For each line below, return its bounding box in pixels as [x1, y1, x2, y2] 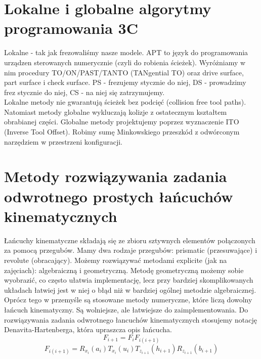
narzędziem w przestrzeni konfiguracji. [4, 136, 122, 147]
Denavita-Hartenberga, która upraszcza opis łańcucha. [4, 324, 172, 335]
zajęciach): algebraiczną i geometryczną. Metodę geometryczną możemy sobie [4, 264, 244, 275]
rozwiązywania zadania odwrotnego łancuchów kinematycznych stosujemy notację [4, 314, 257, 325]
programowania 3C [4, 18, 138, 38]
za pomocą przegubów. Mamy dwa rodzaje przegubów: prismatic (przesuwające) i [4, 245, 257, 255]
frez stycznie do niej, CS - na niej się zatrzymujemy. [4, 86, 165, 97]
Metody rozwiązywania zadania [4, 166, 227, 187]
